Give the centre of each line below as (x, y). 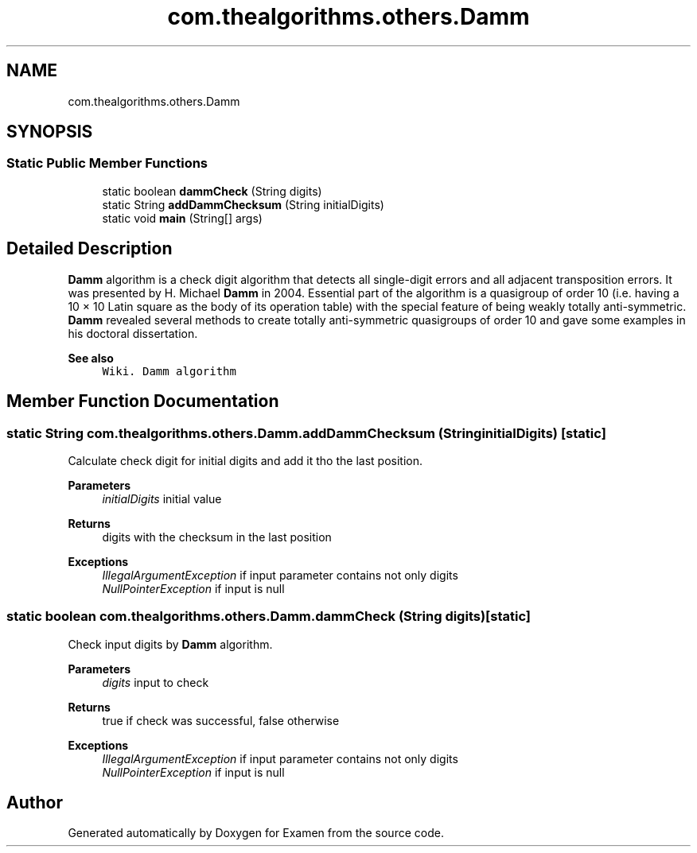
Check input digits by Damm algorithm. (170, 644)
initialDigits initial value (162, 498)
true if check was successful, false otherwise (221, 720)
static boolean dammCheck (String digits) (212, 191)
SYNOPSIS (50, 132)
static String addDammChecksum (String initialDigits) (243, 204)
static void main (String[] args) (182, 218)
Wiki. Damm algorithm (169, 371)
